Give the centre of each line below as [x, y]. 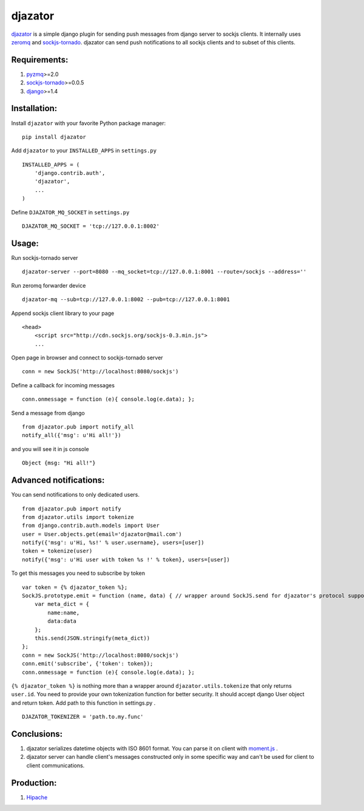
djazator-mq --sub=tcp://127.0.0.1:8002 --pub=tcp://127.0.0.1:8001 [126, 300]
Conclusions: [37, 734]
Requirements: [40, 60]
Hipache [37, 797]
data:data [62, 621]
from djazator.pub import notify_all [78, 427]
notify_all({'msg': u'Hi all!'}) [72, 435]
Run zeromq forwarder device [49, 285]
